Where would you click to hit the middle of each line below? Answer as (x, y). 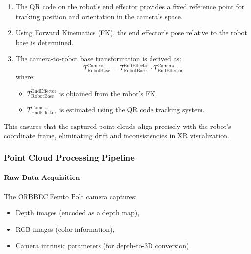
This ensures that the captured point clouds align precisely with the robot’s (118, 126)
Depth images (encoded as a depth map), (77, 213)
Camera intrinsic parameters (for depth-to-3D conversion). (103, 245)
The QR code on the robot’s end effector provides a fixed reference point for (130, 6)
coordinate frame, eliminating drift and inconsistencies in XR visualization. (117, 136)
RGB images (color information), (65, 229)
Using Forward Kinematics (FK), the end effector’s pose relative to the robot (131, 33)
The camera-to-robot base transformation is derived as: (98, 59)
